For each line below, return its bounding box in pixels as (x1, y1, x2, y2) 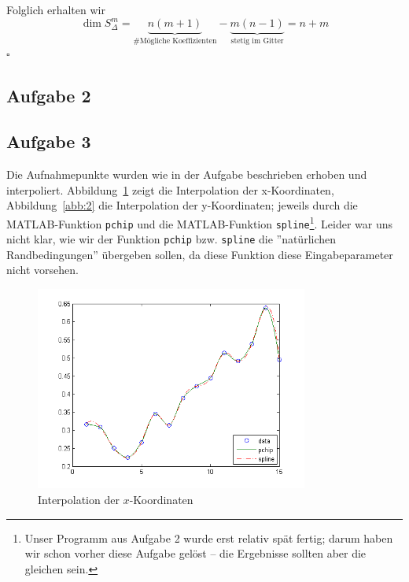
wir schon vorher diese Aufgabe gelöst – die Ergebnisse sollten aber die (24, 545, 367, 562)
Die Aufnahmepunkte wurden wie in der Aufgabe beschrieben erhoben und (6, 166, 367, 183)
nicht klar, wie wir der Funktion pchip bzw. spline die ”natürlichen (6, 231, 337, 247)
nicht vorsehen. (6, 261, 79, 278)
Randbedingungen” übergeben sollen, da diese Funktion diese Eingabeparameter (6, 246, 393, 262)
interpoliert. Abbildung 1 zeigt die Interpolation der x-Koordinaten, (6, 181, 334, 198)
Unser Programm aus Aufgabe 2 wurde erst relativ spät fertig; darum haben (24, 529, 393, 546)
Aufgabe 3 (6, 129, 91, 154)
